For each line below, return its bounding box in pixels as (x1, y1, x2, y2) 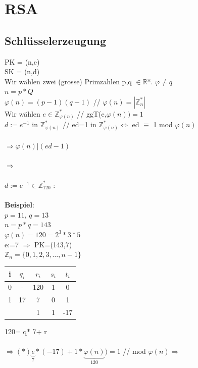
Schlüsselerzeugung (5, 32, 107, 48)
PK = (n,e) (5, 56, 40, 67)
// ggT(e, (77, 108, 107, 119)
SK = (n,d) (5, 66, 40, 77)
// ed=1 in (62, 119, 96, 130)
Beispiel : (5, 199, 34, 210)
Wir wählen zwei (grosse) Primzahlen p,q (5, 76, 132, 86)
